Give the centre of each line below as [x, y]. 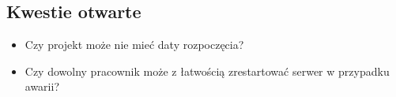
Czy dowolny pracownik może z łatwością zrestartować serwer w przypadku [207, 71]
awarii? [42, 86]
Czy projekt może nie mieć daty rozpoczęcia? [134, 45]
